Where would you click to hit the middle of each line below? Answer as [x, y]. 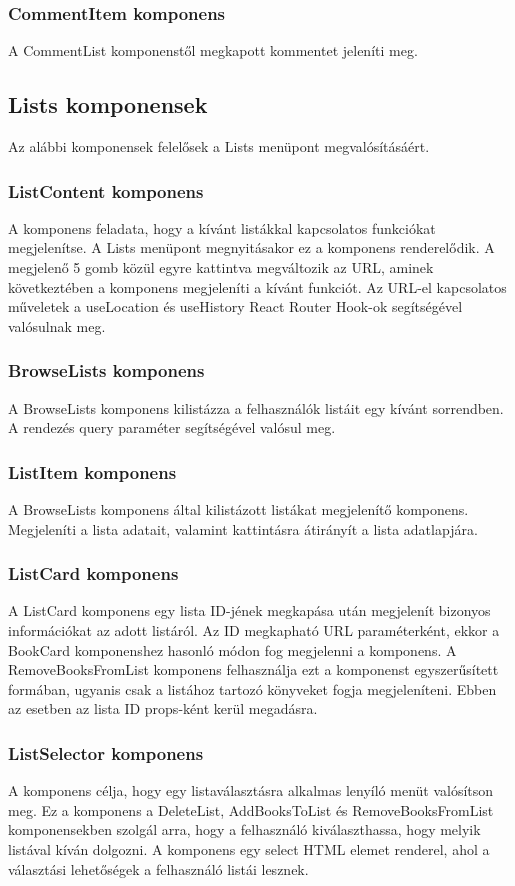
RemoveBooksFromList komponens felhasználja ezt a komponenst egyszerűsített [253, 669]
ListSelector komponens [106, 752]
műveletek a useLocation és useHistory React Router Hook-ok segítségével [235, 306]
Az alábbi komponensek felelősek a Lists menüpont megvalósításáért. [219, 146]
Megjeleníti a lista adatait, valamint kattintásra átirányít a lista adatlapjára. [243, 528]
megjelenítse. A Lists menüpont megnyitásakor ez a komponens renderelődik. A [251, 247]
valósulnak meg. [57, 325]
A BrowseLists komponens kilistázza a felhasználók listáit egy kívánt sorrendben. [256, 407]
